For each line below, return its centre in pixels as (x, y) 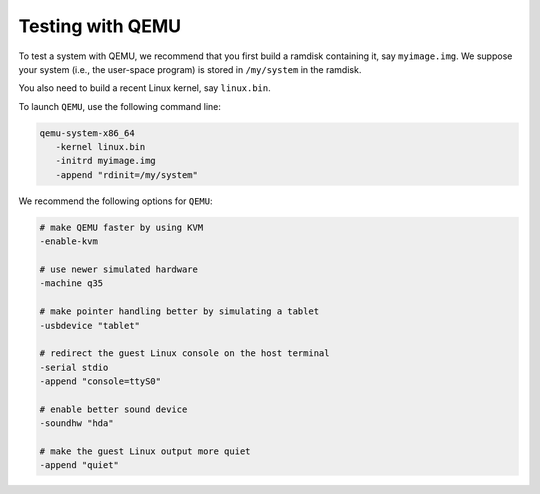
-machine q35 (71, 283)
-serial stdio (74, 367)
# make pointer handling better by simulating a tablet (179, 311)
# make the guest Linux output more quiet (145, 451)
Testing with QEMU (100, 26)
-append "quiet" (79, 465)
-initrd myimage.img (106, 161)
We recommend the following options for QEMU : (116, 201)
